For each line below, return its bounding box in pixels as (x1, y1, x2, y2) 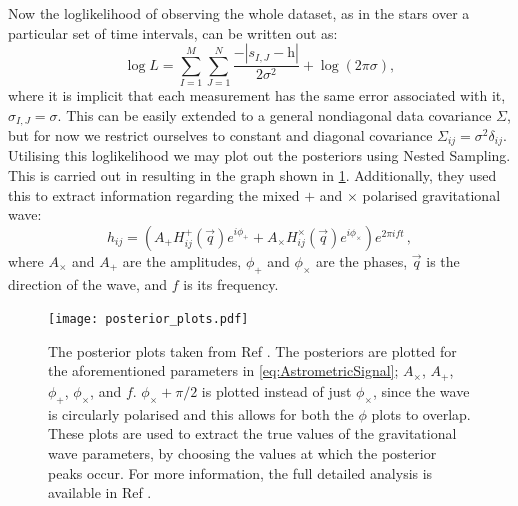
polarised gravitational (362, 184, 501, 205)
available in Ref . (48, 482, 152, 503)
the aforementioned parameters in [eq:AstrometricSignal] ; (48, 360, 399, 381)
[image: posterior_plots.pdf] (48, 312, 249, 327)
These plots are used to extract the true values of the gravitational (48, 423, 457, 444)
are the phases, (315, 250, 408, 271)
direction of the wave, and (8, 273, 168, 294)
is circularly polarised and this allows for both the (48, 403, 354, 424)
